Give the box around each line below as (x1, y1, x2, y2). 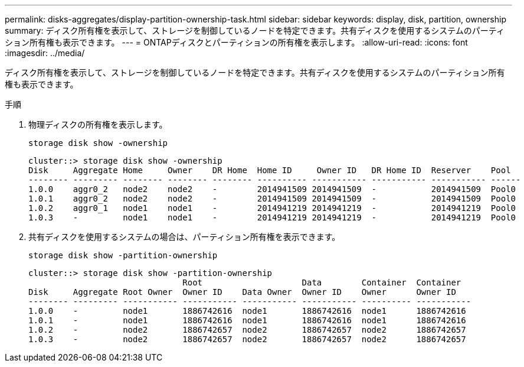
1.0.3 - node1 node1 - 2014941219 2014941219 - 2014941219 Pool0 (28, 213, 516, 222)
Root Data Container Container (182, 278, 461, 287)
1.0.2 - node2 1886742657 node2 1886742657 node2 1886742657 (28, 325, 466, 334)
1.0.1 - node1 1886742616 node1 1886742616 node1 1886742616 (28, 316, 466, 325)
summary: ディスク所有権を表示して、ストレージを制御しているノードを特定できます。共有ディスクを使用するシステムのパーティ (5, 25, 505, 35)
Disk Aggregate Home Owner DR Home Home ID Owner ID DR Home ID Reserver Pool (28, 165, 511, 175)
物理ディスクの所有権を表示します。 (28, 119, 168, 129)
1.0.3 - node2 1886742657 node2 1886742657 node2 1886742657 (28, 334, 466, 344)
